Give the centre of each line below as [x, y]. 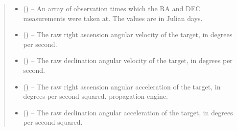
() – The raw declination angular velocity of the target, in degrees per [128, 60]
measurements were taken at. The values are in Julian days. [113, 18]
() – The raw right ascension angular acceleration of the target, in [122, 86]
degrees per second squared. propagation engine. [95, 96]
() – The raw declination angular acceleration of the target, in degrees [128, 112]
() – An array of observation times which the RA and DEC [112, 8]
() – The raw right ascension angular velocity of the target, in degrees [128, 34]
